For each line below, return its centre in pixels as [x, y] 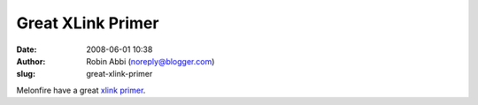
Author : [31, 61]
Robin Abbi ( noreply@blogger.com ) [150, 61]
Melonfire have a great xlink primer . [81, 90]
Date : [27, 49]
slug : [26, 74]
